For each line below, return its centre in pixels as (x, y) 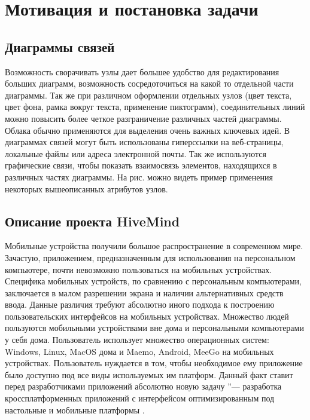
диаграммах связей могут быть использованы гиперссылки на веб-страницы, (144, 142)
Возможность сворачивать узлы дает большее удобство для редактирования (142, 71)
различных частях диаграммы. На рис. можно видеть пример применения (139, 177)
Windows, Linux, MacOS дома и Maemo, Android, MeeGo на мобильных (139, 351)
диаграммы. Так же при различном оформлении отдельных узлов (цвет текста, (148, 95)
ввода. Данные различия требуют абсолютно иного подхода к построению (140, 304)
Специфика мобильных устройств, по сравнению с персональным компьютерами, (153, 281)
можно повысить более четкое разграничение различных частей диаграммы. (143, 118)
